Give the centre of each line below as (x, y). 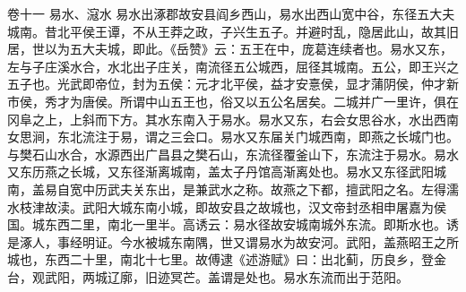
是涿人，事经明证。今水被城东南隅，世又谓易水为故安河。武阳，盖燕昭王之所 (233, 241)
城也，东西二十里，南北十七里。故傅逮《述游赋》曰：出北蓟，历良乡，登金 (227, 259)
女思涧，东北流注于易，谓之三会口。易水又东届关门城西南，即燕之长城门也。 (233, 137)
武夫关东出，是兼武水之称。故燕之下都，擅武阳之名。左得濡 (283, 189)
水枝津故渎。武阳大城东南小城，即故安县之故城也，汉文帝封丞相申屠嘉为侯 (227, 206)
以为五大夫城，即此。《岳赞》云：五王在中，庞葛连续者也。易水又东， (248, 49)
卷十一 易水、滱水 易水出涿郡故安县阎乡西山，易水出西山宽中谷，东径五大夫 (231, 13)
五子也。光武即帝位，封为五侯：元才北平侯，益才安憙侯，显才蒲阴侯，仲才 (227, 84)
